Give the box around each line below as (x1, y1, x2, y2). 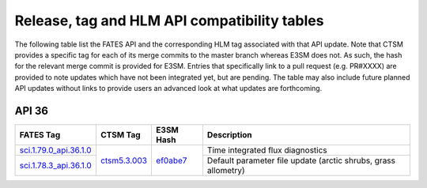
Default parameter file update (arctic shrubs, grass (206, 155, 395, 166)
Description (206, 130, 252, 141)
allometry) (206, 165, 245, 176)
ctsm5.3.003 (100, 155, 148, 166)
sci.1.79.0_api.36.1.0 (19, 145, 92, 156)
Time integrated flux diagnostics (206, 145, 327, 156)
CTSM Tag (100, 130, 142, 141)
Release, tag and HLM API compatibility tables (14, 12, 324, 29)
